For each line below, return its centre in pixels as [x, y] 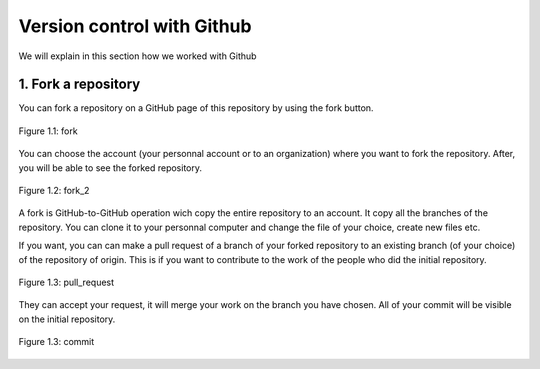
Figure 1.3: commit [56, 342]
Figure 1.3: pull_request [66, 282]
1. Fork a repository [79, 84]
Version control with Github [135, 26]
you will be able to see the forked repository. [110, 167]
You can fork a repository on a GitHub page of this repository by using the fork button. [196, 108]
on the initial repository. [67, 319]
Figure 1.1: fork [48, 131]
